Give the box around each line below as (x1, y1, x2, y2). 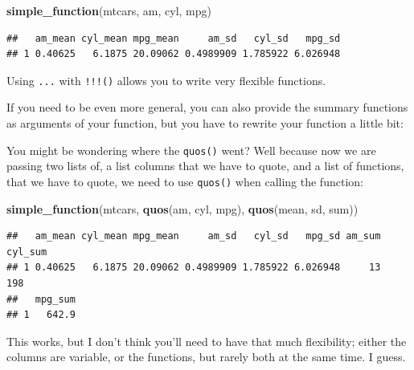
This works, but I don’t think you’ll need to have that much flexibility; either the (6, 332, 407, 349)
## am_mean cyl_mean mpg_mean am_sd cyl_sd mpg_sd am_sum (6, 230, 381, 242)
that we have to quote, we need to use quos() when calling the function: (6, 173, 363, 189)
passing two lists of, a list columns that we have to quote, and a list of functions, (6, 157, 404, 174)
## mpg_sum (6, 293, 76, 305)
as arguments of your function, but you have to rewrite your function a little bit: (6, 115, 404, 132)
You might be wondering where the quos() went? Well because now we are (6, 141, 376, 158)
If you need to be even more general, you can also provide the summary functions (6, 99, 408, 116)
